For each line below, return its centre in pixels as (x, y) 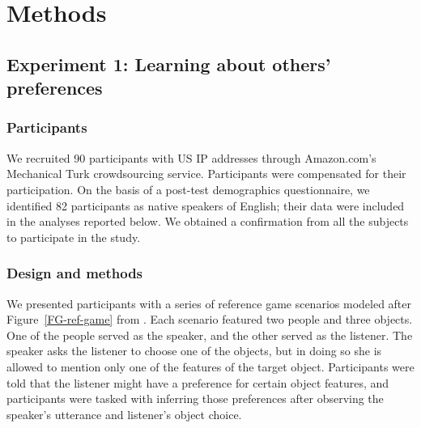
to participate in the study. (74, 237)
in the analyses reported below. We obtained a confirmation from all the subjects (208, 221)
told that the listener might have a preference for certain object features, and (198, 382)
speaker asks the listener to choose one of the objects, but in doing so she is (194, 351)
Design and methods (75, 273)
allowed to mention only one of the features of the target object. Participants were (210, 366)
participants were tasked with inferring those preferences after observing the (195, 398)
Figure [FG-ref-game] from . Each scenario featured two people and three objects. (210, 319)
